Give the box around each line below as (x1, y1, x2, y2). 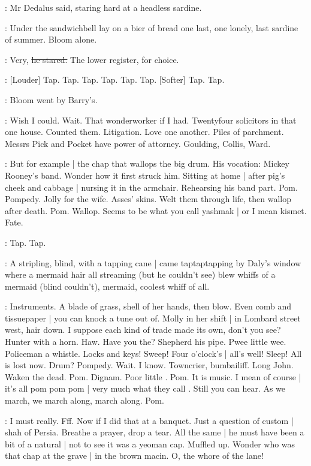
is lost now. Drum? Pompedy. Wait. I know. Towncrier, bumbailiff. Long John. (5, 359, 294, 371)
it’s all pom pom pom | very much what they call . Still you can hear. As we (5, 382, 286, 395)
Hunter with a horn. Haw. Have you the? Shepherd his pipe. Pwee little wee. (5, 335, 286, 348)
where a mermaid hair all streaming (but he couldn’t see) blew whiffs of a (5, 268, 276, 281)
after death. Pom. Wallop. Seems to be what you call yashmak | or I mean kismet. (5, 204, 307, 217)
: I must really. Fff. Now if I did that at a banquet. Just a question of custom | (5, 414, 294, 426)
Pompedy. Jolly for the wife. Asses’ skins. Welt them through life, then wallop (5, 193, 292, 205)
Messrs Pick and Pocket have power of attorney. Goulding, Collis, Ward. (5, 137, 271, 149)
